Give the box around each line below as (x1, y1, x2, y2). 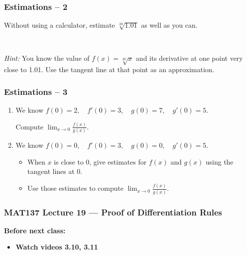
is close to (54, 156, 84, 167)
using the (206, 156, 234, 167)
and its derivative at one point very (136, 53, 243, 63)
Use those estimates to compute (27, 183, 123, 193)
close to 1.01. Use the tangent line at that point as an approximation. (4, 64, 214, 75)
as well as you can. (141, 20, 198, 30)
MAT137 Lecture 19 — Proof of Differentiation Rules (4, 206, 222, 218)
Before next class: (4, 225, 66, 235)
